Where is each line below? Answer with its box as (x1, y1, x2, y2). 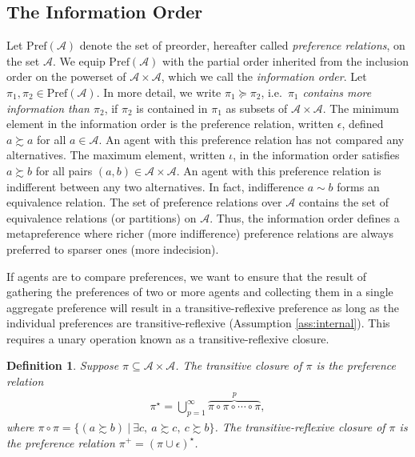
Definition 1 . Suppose (6, 357, 119, 374)
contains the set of (298, 194, 389, 210)
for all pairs (35, 162, 93, 178)
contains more (302, 83, 372, 100)
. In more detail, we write (96, 83, 221, 100)
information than (6, 99, 90, 116)
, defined (341, 115, 384, 132)
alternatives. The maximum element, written (6, 146, 225, 163)
